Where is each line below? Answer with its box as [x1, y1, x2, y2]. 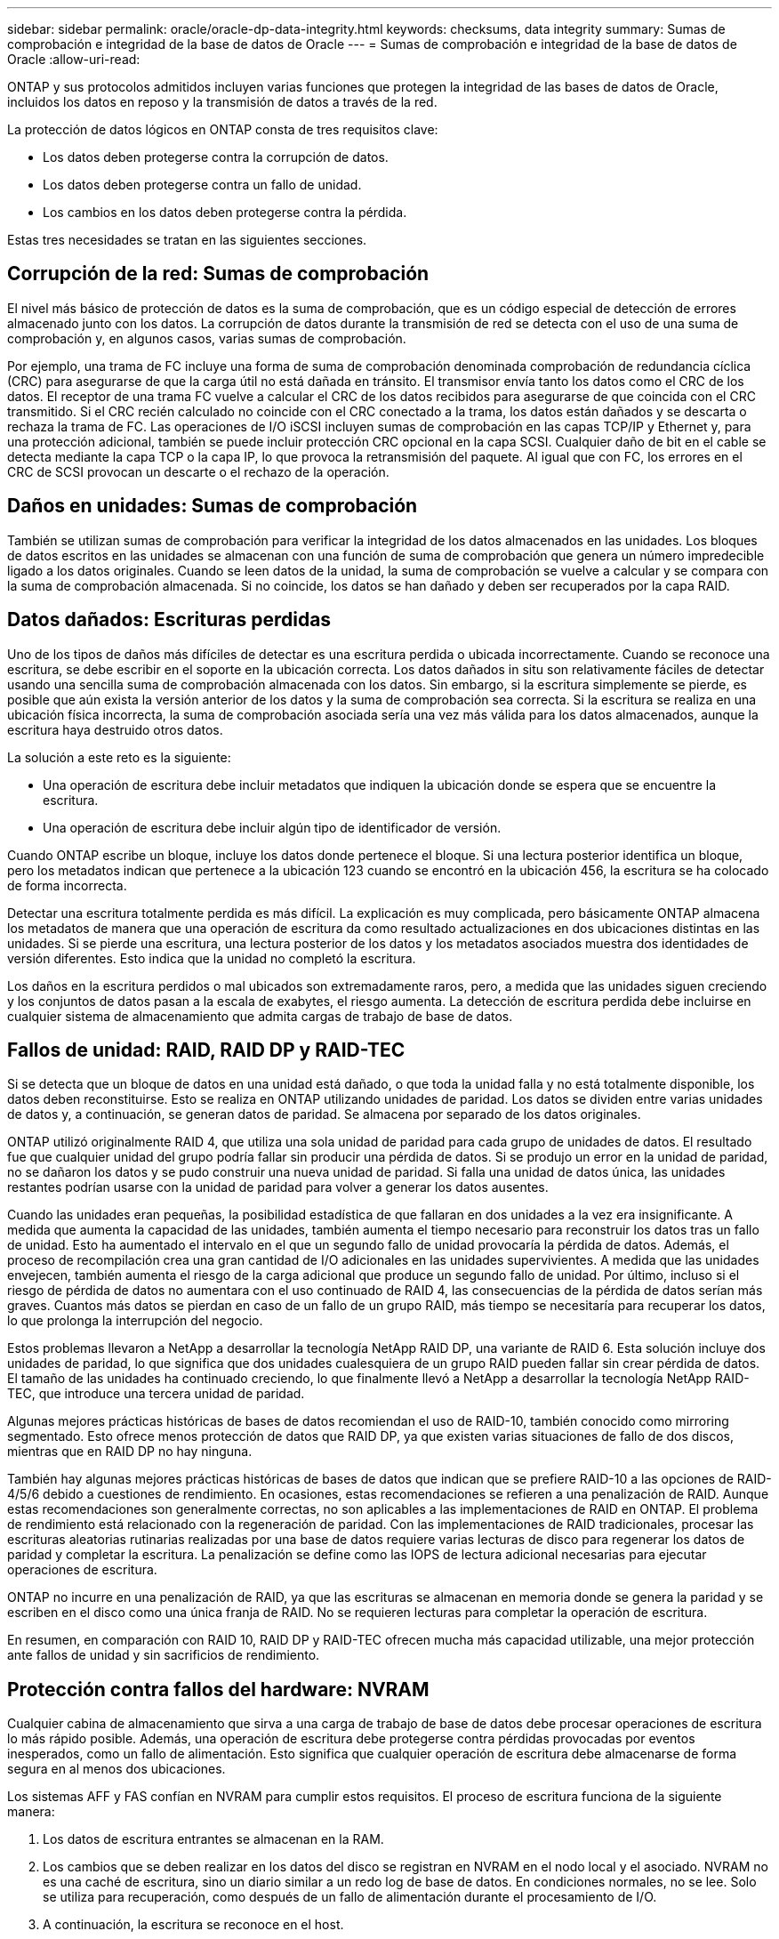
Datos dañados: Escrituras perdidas [7, 608, 332, 632]
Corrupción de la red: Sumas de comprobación [7, 262, 430, 286]
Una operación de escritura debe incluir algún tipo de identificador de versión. [43, 819, 502, 835]
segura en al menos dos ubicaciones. [7, 1761, 226, 1777]
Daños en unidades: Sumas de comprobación [7, 495, 418, 518]
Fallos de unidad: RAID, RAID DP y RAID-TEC [7, 1038, 406, 1061]
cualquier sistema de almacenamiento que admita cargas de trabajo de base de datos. [7, 1008, 513, 1024]
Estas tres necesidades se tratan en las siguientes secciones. [7, 232, 367, 247]
